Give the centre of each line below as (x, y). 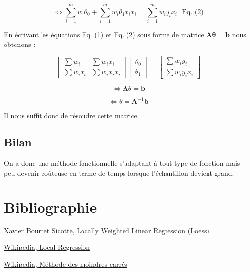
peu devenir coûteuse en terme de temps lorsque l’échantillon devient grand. (119, 172)
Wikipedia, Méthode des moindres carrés (66, 263)
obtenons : (20, 44)
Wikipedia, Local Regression (47, 247)
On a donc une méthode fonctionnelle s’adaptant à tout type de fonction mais (122, 163)
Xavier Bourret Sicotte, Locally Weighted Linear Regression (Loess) (107, 230)
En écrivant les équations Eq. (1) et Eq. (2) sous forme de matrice (104, 34)
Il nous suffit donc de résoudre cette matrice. (72, 115)
